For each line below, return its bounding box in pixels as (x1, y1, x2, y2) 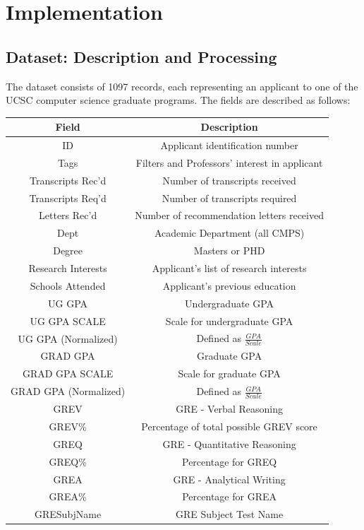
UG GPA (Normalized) (18, 331, 118, 346)
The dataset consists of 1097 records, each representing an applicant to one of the (6, 78, 358, 93)
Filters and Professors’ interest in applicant (135, 155, 323, 170)
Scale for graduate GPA (178, 366, 281, 381)
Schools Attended (30, 278, 106, 293)
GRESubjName (34, 507, 102, 522)
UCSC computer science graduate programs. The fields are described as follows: (6, 93, 351, 107)
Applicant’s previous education (162, 278, 296, 293)
